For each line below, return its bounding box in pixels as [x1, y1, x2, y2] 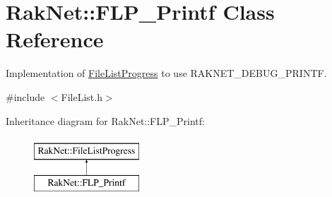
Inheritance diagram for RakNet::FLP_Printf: [6, 113, 205, 128]
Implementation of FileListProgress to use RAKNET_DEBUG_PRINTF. [6, 66, 327, 80]
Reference [6, 25, 104, 54]
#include [6, 89, 45, 104]
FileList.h [61, 89, 102, 104]
